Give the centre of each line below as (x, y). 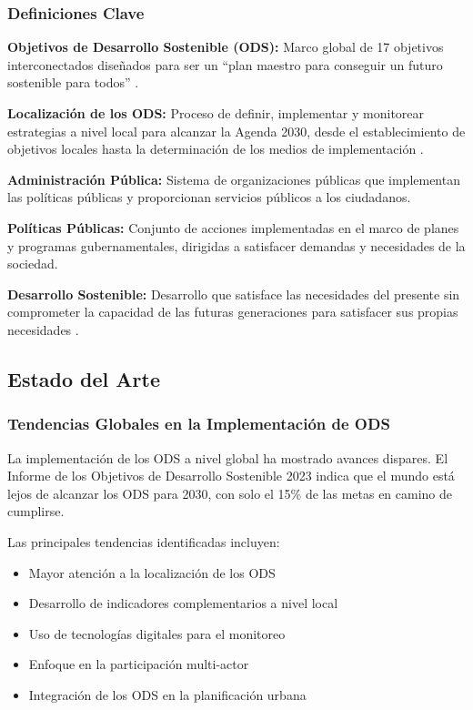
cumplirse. (36, 511)
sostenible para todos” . (73, 82)
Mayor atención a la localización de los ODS (152, 572)
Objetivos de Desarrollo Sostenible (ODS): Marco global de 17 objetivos (226, 47)
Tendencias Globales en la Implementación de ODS (199, 424)
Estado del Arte (84, 378)
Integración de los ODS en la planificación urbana (167, 694)
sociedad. (33, 264)
